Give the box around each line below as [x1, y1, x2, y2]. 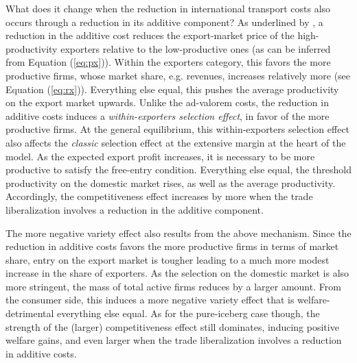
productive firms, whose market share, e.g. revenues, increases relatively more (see [5, 68, 351, 82]
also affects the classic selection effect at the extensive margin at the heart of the [5, 135, 346, 149]
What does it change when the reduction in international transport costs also [5, 1, 331, 15]
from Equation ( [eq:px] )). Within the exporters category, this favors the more [5, 55, 331, 69]
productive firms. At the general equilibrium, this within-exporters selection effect [5, 122, 350, 136]
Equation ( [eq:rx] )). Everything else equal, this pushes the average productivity [5, 82, 339, 96]
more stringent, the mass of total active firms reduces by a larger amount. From [5, 279, 341, 293]
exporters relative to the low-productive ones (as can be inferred [60, 41, 331, 55]
